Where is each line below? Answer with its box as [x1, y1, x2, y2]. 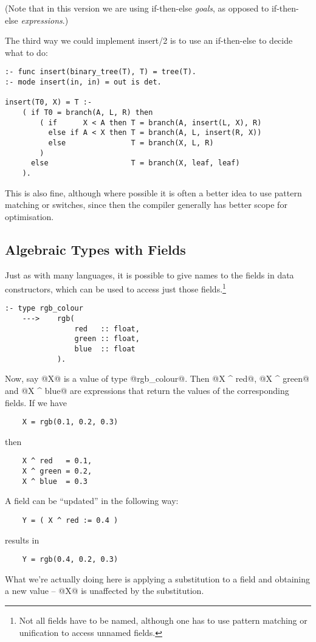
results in [5, 533, 39, 546]
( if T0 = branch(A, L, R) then [22, 108, 153, 117]
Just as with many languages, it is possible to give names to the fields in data [5, 268, 294, 281]
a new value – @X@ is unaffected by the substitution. [5, 584, 204, 597]
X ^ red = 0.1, [22, 457, 92, 466]
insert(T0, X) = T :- [5, 98, 92, 107]
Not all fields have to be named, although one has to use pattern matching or [19, 614, 307, 627]
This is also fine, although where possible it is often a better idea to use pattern [5, 186, 302, 199]
